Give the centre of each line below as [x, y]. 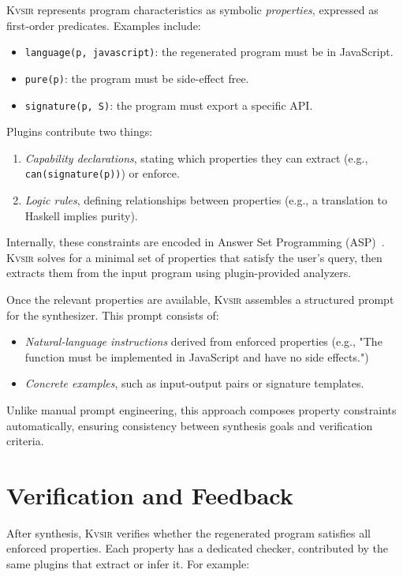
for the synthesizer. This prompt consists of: [113, 315]
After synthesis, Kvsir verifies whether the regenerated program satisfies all [188, 532]
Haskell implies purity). [81, 215]
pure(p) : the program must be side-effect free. [137, 78]
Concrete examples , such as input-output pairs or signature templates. [194, 383]
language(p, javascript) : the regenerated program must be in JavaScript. [209, 52]
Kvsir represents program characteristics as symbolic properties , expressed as [192, 9]
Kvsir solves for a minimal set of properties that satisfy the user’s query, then [194, 257]
